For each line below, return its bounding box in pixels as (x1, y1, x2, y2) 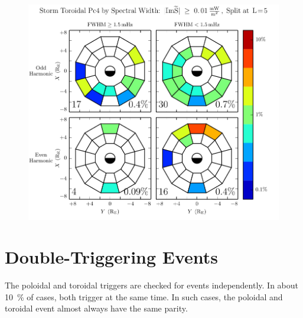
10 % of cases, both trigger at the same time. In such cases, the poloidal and (5, 290, 283, 303)
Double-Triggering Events (5, 245, 219, 269)
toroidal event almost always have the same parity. (5, 302, 188, 314)
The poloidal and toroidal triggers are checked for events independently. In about (5, 279, 298, 291)
